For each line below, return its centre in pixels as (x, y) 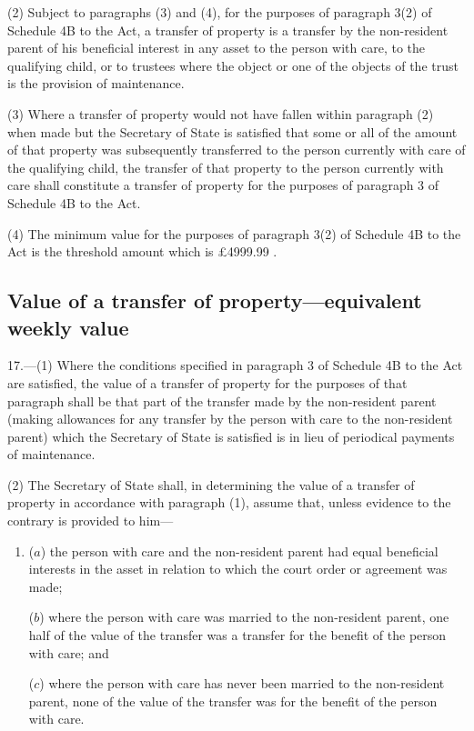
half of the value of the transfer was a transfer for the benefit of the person (237, 635)
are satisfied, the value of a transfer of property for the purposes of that (207, 382)
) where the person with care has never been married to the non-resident (242, 683)
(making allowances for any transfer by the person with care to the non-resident (230, 419)
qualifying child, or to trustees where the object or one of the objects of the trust (233, 65)
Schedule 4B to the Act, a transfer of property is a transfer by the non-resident (228, 30)
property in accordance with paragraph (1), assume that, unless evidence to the (229, 502)
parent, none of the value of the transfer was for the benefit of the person (233, 701)
